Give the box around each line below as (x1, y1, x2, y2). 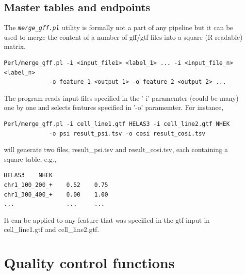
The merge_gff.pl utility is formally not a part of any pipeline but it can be (4, 22, 233, 32)
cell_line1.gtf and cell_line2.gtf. (4, 224, 99, 234)
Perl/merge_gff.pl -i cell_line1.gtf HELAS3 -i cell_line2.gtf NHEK (4, 121, 230, 128)
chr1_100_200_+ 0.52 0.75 (4, 181, 108, 188)
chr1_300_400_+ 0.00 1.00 (4, 191, 108, 198)
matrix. (4, 41, 26, 51)
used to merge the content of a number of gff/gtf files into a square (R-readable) (4, 31, 243, 42)
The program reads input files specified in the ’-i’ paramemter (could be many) (4, 92, 239, 103)
